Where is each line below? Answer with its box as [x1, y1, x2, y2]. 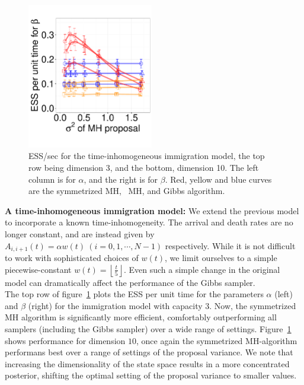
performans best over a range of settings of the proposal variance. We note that [5, 346, 293, 358]
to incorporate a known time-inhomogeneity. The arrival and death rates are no [5, 216, 293, 228]
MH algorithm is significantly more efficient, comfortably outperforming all [5, 311, 277, 323]
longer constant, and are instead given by [5, 228, 155, 240]
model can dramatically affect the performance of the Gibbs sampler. [5, 276, 255, 288]
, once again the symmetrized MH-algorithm [136, 334, 297, 346]
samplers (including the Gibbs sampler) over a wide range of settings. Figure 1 [5, 323, 292, 335]
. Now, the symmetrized [209, 299, 296, 311]
